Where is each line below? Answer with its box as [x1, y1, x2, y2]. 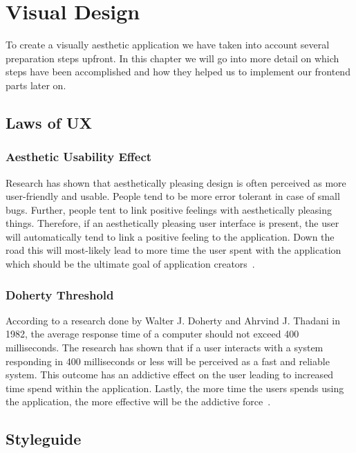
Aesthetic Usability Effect [6, 148, 152, 165]
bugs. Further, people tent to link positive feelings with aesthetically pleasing [6, 202, 332, 216]
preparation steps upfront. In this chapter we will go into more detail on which [6, 50, 339, 65]
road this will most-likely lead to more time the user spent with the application [6, 243, 341, 257]
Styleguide [6, 428, 82, 450]
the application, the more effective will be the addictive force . [6, 394, 271, 409]
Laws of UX [6, 111, 92, 133]
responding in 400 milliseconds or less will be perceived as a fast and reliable [6, 353, 330, 368]
